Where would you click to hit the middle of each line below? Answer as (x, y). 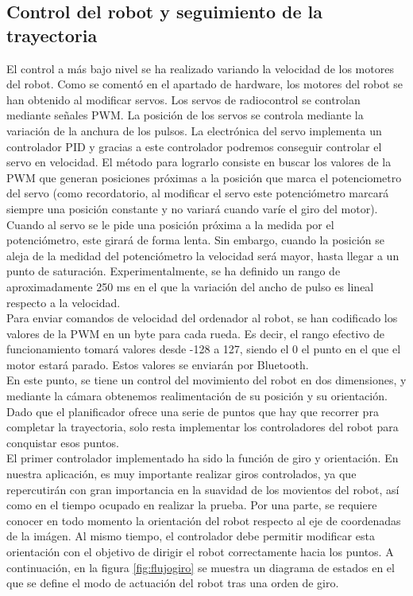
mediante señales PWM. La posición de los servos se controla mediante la (185, 115)
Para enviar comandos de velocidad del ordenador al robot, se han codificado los (202, 318)
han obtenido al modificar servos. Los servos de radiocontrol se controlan (183, 99)
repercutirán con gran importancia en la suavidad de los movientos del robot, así (203, 489)
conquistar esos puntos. (63, 442)
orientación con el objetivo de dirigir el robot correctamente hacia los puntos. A (200, 551)
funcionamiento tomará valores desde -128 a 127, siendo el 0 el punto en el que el (204, 349)
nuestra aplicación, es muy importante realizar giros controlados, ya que (181, 474)
